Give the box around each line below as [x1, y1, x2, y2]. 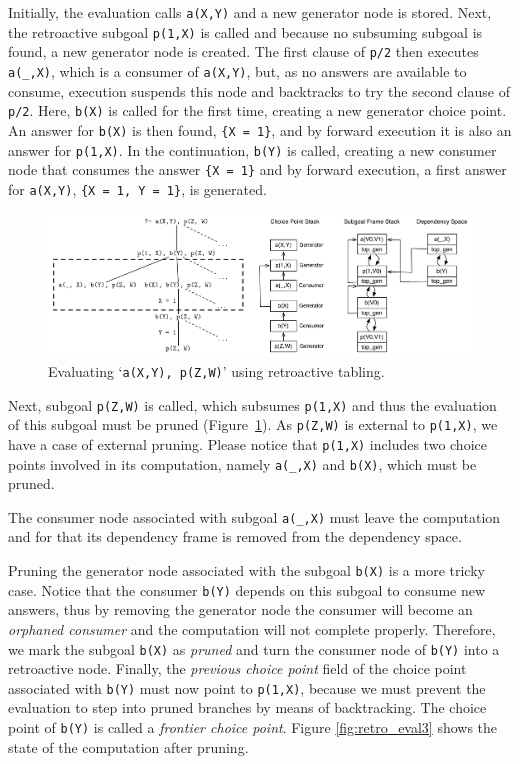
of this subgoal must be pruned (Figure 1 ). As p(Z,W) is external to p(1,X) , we [8, 414, 498, 435]
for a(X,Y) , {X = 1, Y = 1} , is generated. [8, 178, 267, 199]
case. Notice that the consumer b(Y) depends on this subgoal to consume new [8, 579, 486, 600]
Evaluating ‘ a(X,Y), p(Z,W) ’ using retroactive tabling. [48, 360, 385, 381]
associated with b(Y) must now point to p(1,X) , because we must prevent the [8, 677, 486, 698]
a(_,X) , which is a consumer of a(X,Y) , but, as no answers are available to [8, 60, 467, 81]
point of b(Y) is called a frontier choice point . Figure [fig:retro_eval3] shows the [8, 717, 498, 738]
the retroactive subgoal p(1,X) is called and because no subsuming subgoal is [8, 21, 483, 42]
